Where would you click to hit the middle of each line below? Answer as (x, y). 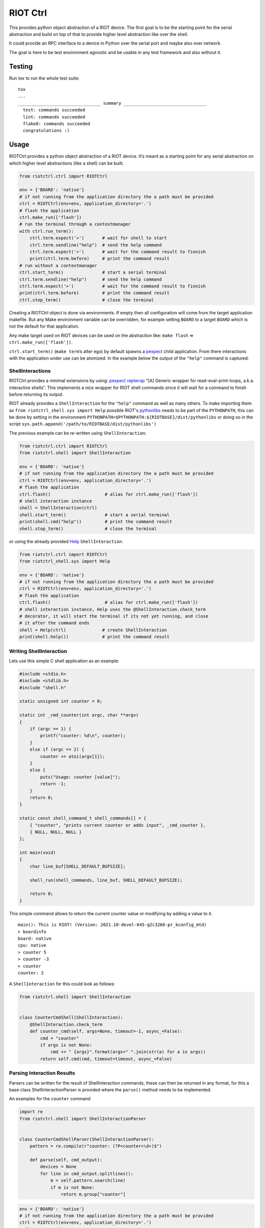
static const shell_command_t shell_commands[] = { (83, 818)
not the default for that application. (44, 326)
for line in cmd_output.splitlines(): (87, 1173)
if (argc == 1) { (51, 729)
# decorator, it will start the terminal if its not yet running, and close (114, 616)
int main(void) (38, 853)
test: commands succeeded (54, 110)
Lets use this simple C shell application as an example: (64, 661)
